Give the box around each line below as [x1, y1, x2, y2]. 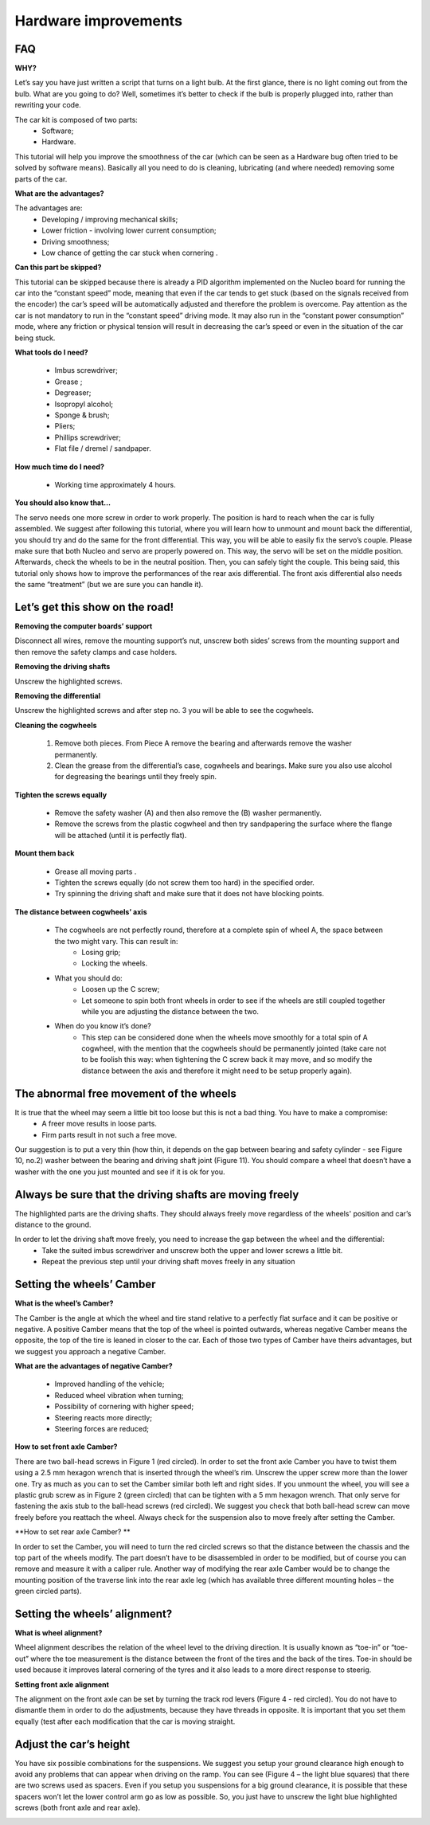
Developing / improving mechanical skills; [41, 214, 178, 224]
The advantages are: [14, 203, 83, 213]
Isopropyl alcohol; [54, 399, 114, 409]
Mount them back [14, 848, 75, 858]
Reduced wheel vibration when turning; [54, 1390, 184, 1400]
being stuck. [14, 333, 56, 343]
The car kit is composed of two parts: [14, 115, 139, 124]
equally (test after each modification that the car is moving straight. [14, 1717, 236, 1726]
